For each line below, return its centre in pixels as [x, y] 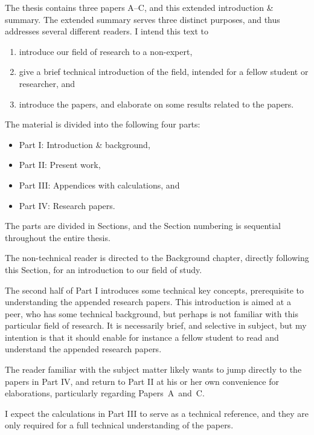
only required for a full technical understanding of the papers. [119, 425]
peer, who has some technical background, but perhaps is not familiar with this [152, 313]
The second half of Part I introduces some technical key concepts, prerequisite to [154, 290]
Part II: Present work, [60, 165]
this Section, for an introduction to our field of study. [104, 269]
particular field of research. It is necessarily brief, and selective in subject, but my [156, 325]
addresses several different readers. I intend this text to [107, 31]
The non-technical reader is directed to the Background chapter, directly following [157, 258]
